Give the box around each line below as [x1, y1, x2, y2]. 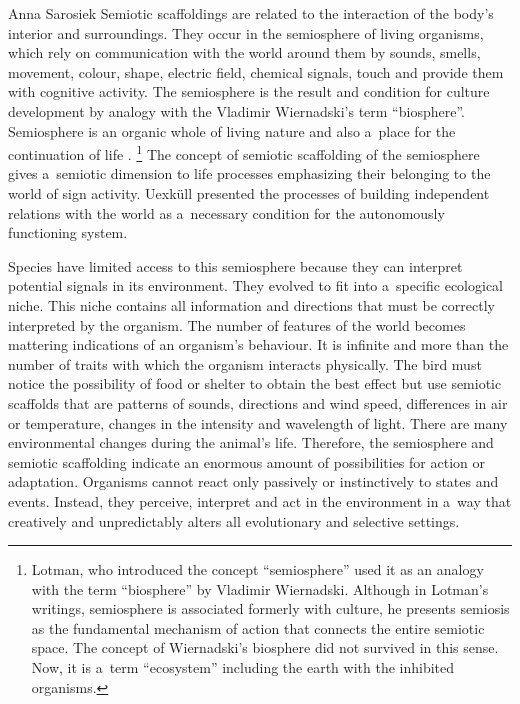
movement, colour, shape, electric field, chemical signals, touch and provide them [8, 61, 504, 82]
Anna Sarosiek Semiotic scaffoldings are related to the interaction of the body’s [8, 3, 494, 23]
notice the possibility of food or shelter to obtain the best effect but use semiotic [8, 373, 502, 394]
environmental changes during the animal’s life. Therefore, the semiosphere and [8, 432, 494, 453]
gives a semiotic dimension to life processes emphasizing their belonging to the [8, 163, 491, 184]
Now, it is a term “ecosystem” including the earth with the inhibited [31, 657, 455, 678]
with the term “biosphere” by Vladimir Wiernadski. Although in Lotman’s [31, 578, 489, 599]
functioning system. [8, 222, 128, 243]
